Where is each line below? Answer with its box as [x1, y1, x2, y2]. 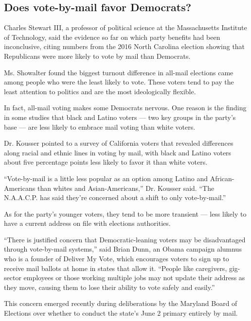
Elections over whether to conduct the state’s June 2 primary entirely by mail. [4, 308, 238, 318]
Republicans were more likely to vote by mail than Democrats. [4, 51, 191, 61]
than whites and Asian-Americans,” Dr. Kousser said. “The [37, 183, 215, 193]
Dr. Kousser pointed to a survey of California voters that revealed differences [4, 138, 233, 148]
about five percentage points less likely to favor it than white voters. [4, 157, 208, 167]
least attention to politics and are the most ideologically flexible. [4, 86, 196, 96]
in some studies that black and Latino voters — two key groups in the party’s [4, 112, 236, 122]
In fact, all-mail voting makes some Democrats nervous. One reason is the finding [4, 102, 247, 113]
